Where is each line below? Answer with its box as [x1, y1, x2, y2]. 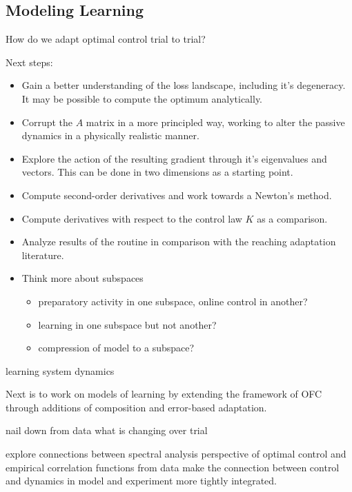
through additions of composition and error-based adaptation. [6, 400, 267, 414]
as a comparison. [257, 211, 328, 225]
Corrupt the [21, 114, 73, 129]
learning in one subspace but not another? [38, 317, 217, 331]
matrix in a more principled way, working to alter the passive [86, 114, 345, 129]
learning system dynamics [6, 363, 115, 378]
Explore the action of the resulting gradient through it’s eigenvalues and [21, 151, 327, 165]
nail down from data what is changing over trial [6, 423, 208, 438]
